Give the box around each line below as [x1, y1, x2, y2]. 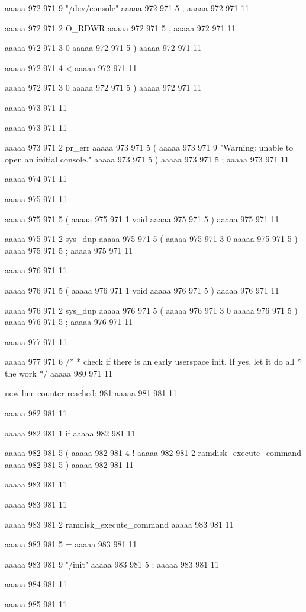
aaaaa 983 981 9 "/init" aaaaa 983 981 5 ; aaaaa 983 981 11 [5, 557, 219, 570]
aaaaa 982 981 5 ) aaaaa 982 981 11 [5, 458, 134, 470]
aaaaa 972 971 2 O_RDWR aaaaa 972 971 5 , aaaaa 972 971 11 [5, 21, 236, 34]
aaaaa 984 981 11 [5, 578, 67, 590]
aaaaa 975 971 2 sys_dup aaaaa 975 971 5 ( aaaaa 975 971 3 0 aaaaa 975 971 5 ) [5, 232, 298, 245]
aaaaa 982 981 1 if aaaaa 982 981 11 [5, 426, 136, 439]
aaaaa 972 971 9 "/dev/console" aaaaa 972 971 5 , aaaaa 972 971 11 [5, 2, 249, 14]
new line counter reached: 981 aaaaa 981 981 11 [5, 387, 177, 399]
